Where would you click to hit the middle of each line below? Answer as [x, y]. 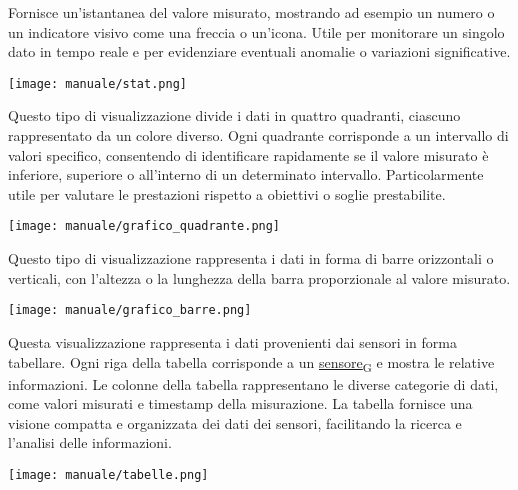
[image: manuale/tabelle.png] [108, 475]
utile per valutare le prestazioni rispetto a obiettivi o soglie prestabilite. [227, 193]
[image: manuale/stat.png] [97, 83]
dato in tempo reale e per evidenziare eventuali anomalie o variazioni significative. [259, 51]
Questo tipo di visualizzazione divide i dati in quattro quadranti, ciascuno [234, 115]
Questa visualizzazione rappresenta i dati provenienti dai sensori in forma [232, 341]
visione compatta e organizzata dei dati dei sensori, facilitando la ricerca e [235, 422]
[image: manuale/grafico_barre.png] [130, 310]
